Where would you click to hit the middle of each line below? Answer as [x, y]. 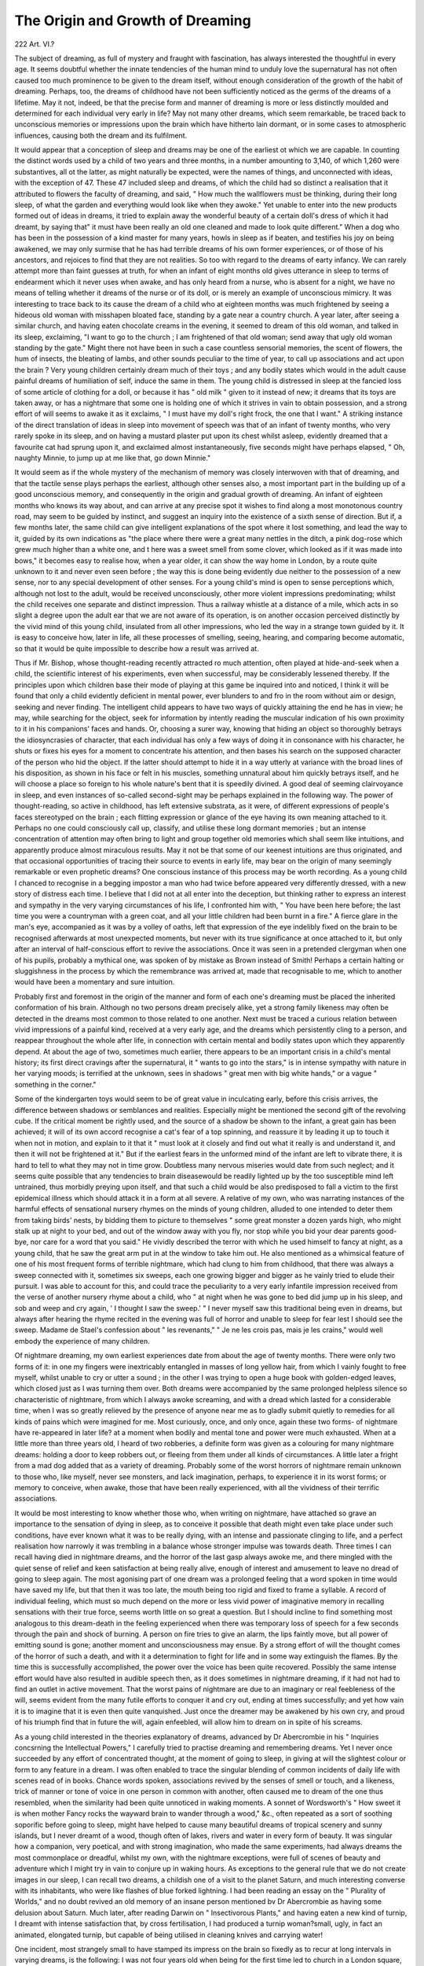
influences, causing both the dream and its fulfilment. [101, 135]
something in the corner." [55, 1084]
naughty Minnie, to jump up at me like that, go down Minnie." [113, 458]
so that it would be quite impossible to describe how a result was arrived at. [137, 648]
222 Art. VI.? [35, 44]
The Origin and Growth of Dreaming [133, 20]
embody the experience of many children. [82, 1341]
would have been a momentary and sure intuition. [95, 982]
